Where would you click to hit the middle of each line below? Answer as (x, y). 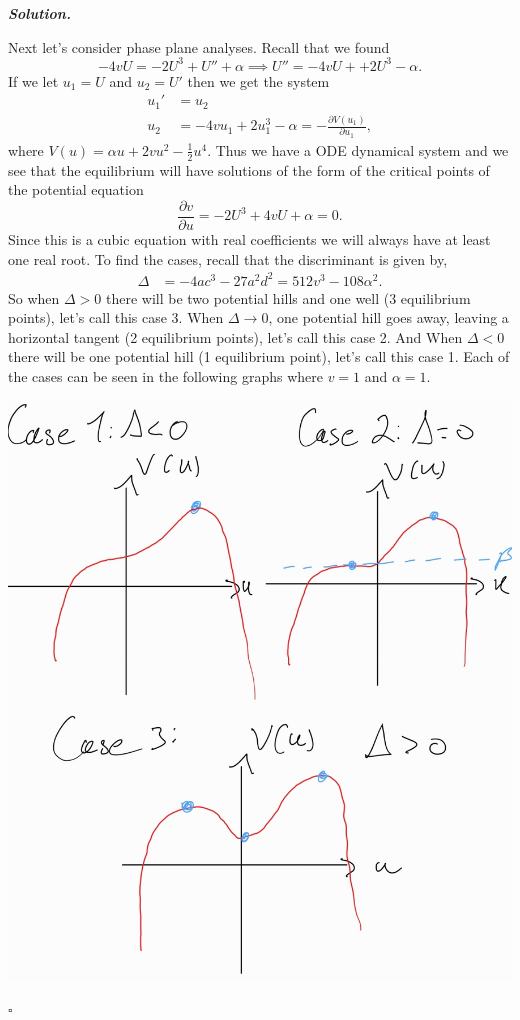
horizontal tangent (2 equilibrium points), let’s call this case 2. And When (235, 336)
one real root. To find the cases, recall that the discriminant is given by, (228, 258)
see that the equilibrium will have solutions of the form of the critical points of (249, 169)
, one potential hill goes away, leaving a (388, 317)
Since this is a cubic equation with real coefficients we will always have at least (249, 238)
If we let (33, 80)
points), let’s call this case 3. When (116, 317)
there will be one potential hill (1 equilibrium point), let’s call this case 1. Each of (259, 356)
